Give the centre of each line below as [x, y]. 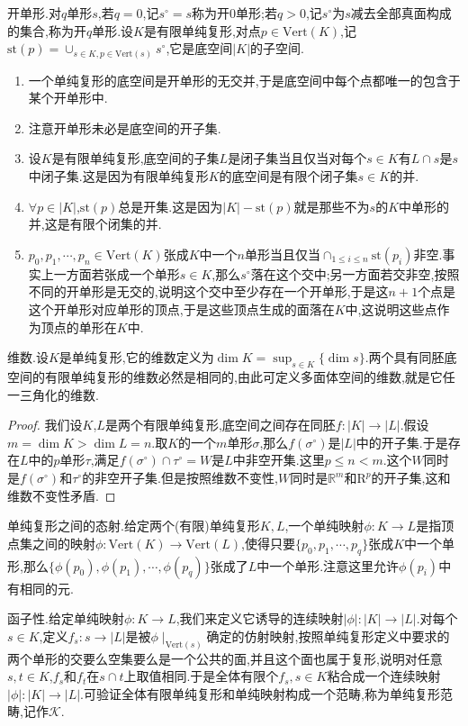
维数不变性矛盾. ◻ [62, 495]
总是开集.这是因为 [171, 206]
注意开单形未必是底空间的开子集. [125, 127]
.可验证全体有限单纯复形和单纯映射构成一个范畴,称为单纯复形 [260, 693]
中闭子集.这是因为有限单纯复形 [118, 176]
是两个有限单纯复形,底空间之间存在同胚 [220, 425]
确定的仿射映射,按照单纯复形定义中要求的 [328, 635]
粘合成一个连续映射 [384, 676]
